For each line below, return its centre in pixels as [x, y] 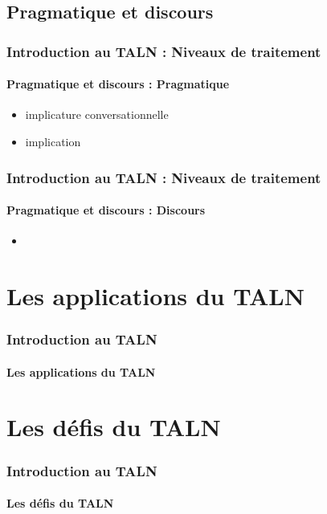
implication [53, 142]
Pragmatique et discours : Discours [106, 210]
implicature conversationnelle [97, 114]
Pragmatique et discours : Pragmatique [118, 84]
